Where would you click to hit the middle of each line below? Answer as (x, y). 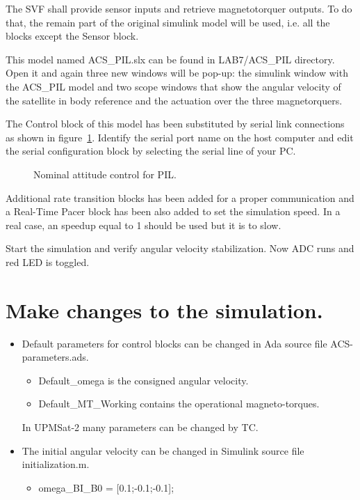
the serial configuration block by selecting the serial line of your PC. (151, 151)
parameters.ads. (55, 357)
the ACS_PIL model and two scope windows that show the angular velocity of (173, 86)
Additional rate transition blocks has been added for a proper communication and (180, 197)
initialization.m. (56, 464)
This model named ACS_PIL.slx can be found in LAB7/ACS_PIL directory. (170, 59)
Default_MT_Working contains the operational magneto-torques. (179, 404)
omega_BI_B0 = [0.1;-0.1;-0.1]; (106, 487)
